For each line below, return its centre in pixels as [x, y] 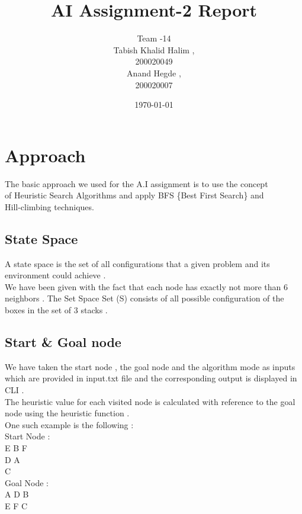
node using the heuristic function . [67, 413]
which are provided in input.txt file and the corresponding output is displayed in [151, 378]
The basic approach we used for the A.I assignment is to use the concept [136, 183]
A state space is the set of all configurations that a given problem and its [137, 263]
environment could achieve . [55, 275]
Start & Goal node [63, 341]
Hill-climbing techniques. [49, 206]
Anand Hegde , [154, 73]
